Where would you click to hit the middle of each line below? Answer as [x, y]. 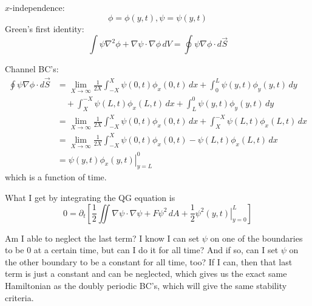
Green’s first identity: [45, 28]
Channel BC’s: [32, 69]
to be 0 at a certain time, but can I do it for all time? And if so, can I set [142, 250]
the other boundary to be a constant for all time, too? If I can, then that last [149, 261]
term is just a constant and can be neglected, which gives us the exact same [146, 274]
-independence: [37, 7]
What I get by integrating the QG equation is [90, 197]
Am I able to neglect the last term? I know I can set [102, 238]
